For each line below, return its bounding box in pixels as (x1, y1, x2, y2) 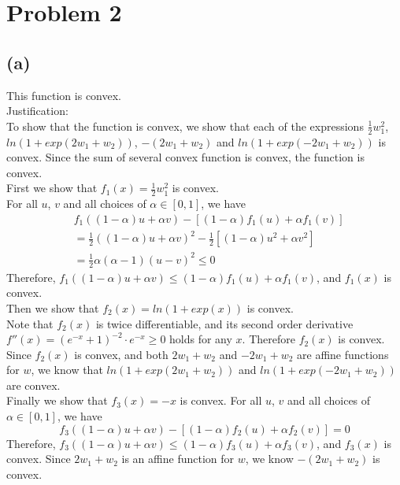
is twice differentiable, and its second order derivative (95, 315, 354, 331)
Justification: (6, 102, 69, 119)
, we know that (31, 361, 103, 378)
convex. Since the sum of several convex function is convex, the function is (6, 149, 365, 165)
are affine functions (297, 346, 389, 362)
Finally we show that (6, 392, 108, 409)
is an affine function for (121, 450, 235, 467)
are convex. (6, 376, 61, 393)
